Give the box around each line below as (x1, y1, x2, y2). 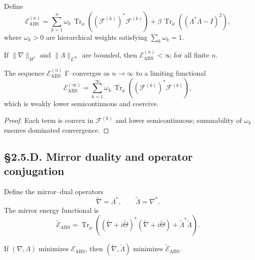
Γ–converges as (64, 67, 110, 78)
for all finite (174, 50, 210, 60)
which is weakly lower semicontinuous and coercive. (4, 98, 159, 109)
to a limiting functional (136, 67, 206, 78)
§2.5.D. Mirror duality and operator (4, 148, 193, 164)
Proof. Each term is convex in (4, 115, 94, 125)
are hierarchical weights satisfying (46, 31, 148, 42)
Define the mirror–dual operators (4, 186, 103, 196)
